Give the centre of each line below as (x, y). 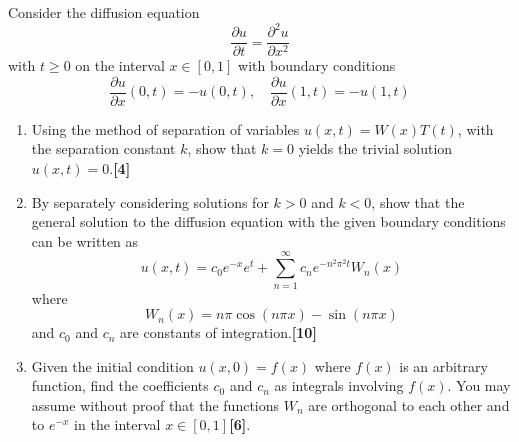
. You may (479, 385)
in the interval (117, 424)
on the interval (120, 65)
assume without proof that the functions (155, 404)
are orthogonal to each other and (409, 404)
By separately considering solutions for (150, 201)
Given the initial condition (112, 365)
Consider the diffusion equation (104, 12)
